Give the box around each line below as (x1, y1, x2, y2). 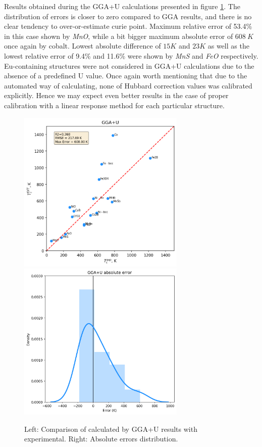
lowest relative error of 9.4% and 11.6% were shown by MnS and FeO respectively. (4, 50, 258, 61)
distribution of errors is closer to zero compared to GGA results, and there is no (4, 11, 252, 21)
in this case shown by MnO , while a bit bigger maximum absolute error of (4, 30, 233, 41)
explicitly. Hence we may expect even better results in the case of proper (4, 90, 229, 101)
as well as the (207, 40, 249, 51)
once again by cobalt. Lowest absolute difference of (4, 40, 161, 51)
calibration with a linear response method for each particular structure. (4, 100, 225, 110)
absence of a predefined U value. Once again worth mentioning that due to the (4, 70, 247, 81)
